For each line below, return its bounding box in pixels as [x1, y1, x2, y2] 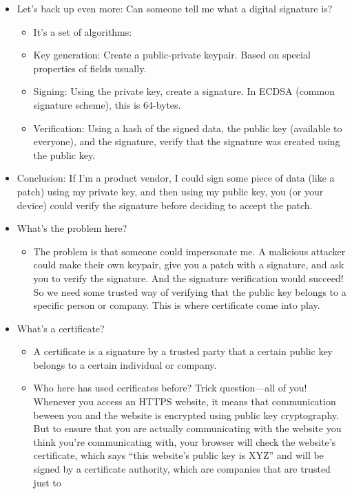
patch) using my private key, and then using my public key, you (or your [17, 184, 324, 198]
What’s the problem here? [17, 221, 127, 235]
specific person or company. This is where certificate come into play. [33, 298, 320, 312]
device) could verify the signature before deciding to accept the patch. [17, 197, 313, 212]
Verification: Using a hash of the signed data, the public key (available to [33, 120, 342, 135]
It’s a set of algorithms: [33, 24, 132, 39]
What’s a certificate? [17, 321, 105, 335]
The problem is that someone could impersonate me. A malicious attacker [33, 244, 346, 258]
